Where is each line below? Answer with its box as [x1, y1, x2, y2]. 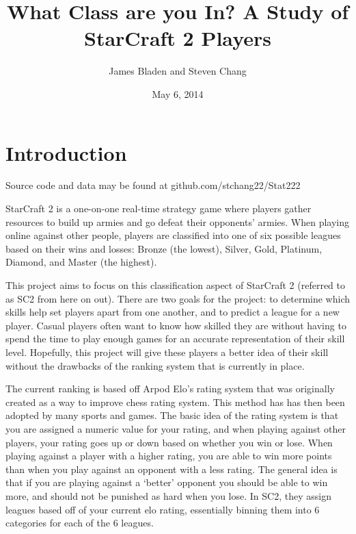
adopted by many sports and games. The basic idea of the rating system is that [5, 408, 339, 422]
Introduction [5, 138, 127, 166]
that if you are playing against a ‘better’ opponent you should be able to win [5, 475, 328, 489]
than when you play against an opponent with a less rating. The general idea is [5, 461, 338, 476]
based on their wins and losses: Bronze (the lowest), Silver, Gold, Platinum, [5, 241, 323, 255]
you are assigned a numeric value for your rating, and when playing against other [5, 421, 346, 435]
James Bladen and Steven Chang [109, 64, 247, 78]
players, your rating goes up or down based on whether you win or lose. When [5, 435, 333, 449]
